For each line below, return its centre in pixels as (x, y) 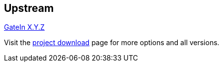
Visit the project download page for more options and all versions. (112, 43)
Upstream (29, 8)
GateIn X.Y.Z (24, 27)
